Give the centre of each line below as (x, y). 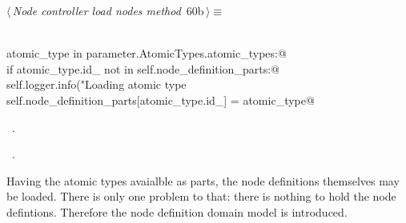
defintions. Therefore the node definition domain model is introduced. (177, 211)
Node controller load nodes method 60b (108, 10)
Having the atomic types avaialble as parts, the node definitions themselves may (203, 180)
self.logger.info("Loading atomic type (96, 84)
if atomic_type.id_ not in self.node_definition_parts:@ (143, 68)
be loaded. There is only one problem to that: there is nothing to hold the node (201, 196)
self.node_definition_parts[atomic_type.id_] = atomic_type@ (161, 100)
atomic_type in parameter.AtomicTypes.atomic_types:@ (147, 53)
